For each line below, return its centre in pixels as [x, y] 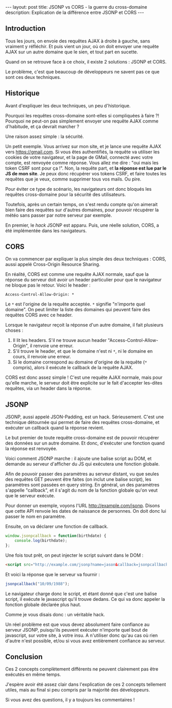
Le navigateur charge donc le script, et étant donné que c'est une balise [81, 594]
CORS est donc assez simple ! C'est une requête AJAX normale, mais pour [84, 377]
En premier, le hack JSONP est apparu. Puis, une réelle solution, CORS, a [82, 225]
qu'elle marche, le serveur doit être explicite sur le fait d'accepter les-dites [84, 383]
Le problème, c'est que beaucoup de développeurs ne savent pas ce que [82, 72]
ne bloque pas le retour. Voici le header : [48, 285]
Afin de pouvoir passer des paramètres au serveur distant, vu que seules [82, 474]
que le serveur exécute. [30, 496]
